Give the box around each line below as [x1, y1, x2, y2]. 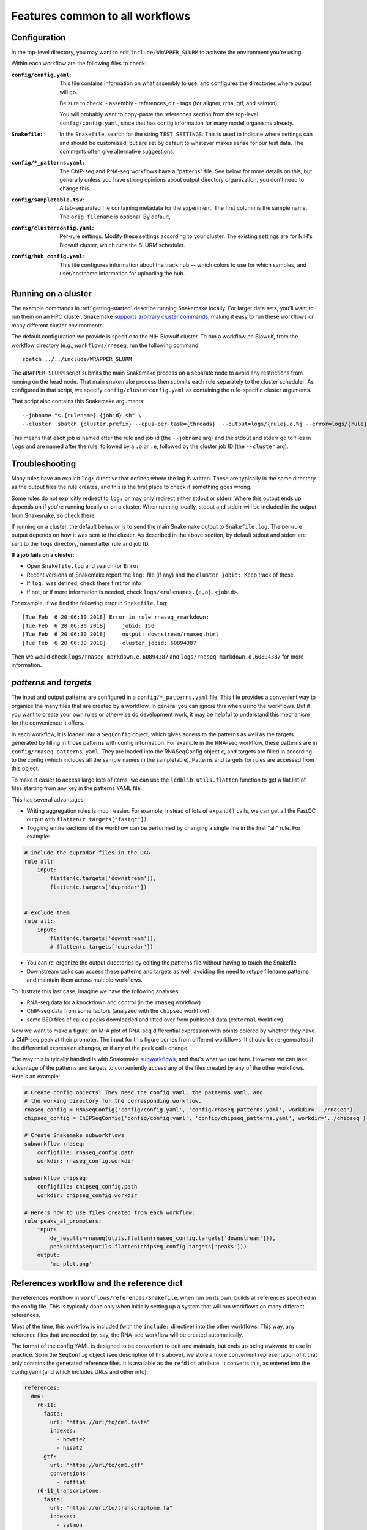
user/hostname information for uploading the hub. [59, 270, 185, 277]
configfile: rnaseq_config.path [37, 1149, 135, 1156]
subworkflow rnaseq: [24, 1140, 86, 1147]
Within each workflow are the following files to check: [11, 60, 147, 67]
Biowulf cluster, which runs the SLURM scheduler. [59, 241, 185, 248]
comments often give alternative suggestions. [59, 147, 175, 155]
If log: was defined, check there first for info [26, 580, 141, 587]
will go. [59, 88, 78, 95]
